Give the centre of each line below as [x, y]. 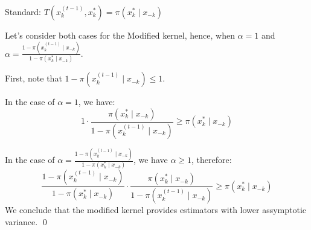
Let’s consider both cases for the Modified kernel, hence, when [120, 35]
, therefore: [212, 159]
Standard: [23, 11]
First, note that [34, 78]
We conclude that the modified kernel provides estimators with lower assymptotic [156, 210]
